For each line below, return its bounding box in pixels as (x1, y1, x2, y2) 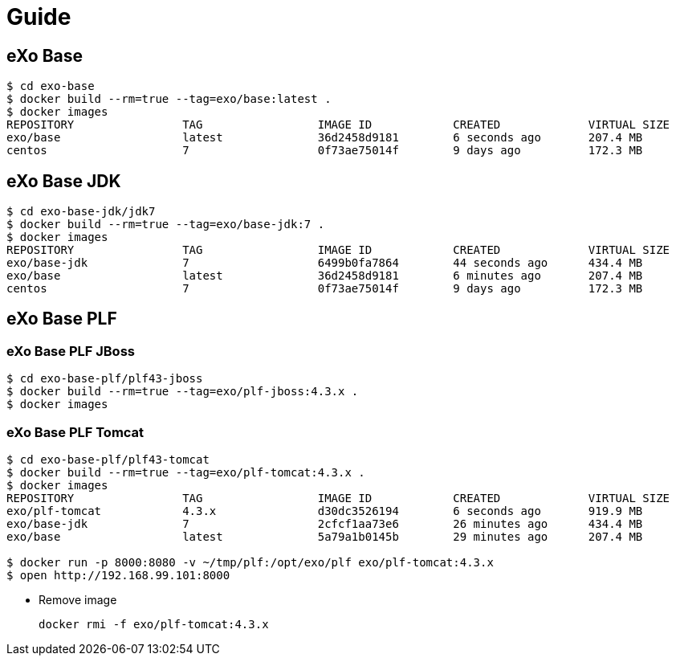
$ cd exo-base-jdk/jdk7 (6, 205, 156, 219)
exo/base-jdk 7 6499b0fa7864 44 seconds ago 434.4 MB (6, 256, 643, 270)
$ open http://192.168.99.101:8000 (6, 568, 230, 582)
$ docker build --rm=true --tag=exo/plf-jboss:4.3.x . (6, 385, 359, 398)
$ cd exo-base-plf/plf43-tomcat (6, 452, 210, 466)
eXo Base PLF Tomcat (6, 423, 145, 440)
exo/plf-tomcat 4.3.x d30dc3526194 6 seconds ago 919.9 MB (6, 504, 643, 517)
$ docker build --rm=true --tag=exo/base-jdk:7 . (6, 218, 325, 231)
